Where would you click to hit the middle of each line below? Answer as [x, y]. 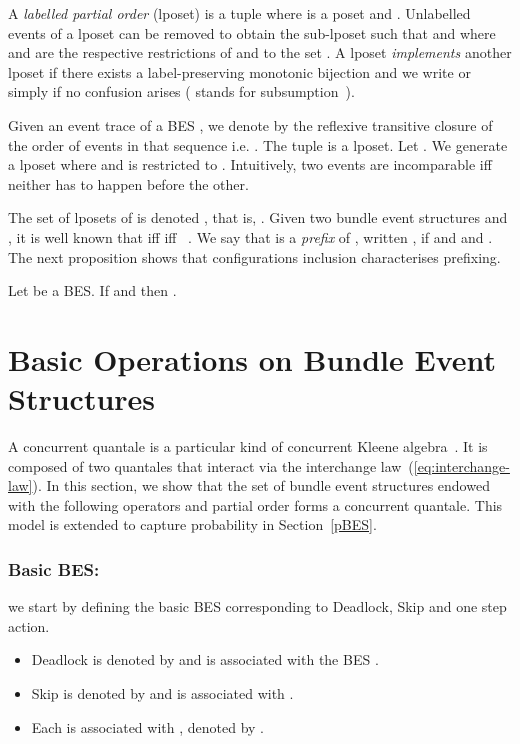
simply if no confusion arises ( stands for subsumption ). [181, 91]
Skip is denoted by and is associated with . [162, 693]
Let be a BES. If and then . [92, 290]
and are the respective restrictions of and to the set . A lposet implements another [260, 52]
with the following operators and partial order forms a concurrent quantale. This [255, 504]
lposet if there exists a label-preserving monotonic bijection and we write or [239, 71]
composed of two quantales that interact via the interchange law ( [211, 465]
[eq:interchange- [461, 465]
